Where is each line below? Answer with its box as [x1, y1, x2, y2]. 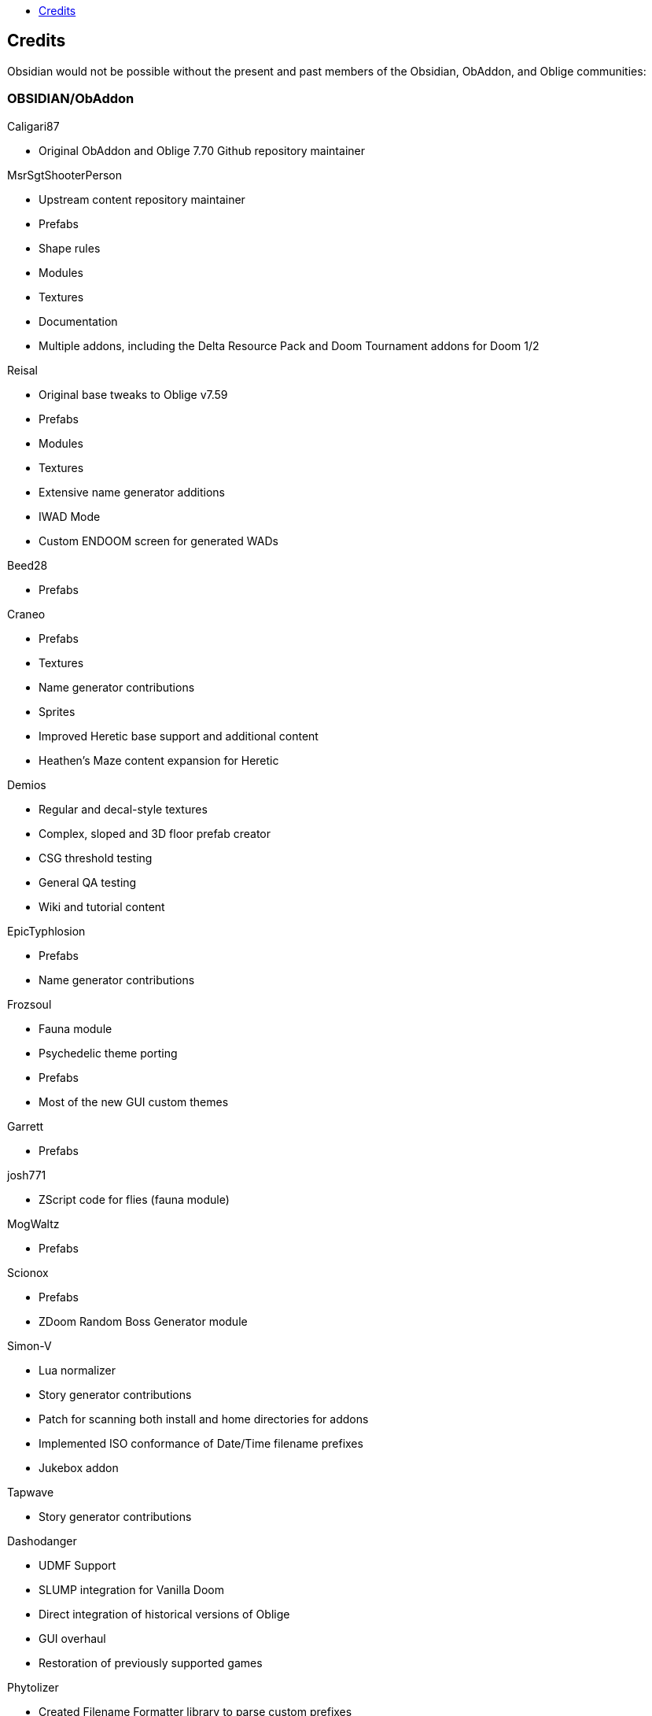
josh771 [7, 1168, 46, 1182]
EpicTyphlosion [7, 924, 86, 938]
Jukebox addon [39, 1460, 119, 1474]
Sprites [39, 704, 76, 718]
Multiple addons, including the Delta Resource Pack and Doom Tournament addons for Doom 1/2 [39, 338, 540, 352]
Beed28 [7, 558, 48, 572]
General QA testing [39, 875, 137, 889]
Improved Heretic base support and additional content [39, 729, 319, 743]
